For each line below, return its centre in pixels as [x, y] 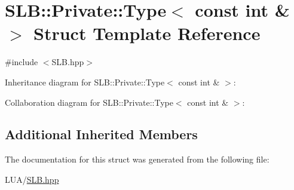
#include [22, 62]
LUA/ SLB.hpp [32, 179]
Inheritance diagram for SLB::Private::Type [85, 82]
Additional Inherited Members [101, 134]
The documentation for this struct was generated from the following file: [137, 159]
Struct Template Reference [147, 33]
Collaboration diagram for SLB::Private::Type [89, 102]
